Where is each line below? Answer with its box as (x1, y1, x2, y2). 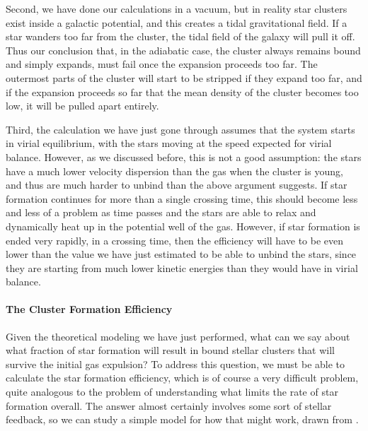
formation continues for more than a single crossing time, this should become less (6, 191, 358, 206)
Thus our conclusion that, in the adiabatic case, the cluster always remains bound (6, 42, 361, 57)
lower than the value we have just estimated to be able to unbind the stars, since (6, 247, 357, 261)
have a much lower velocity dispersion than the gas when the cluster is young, (6, 163, 343, 178)
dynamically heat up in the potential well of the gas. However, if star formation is (6, 218, 360, 233)
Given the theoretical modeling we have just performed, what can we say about (6, 329, 350, 343)
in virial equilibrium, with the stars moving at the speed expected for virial (6, 136, 332, 150)
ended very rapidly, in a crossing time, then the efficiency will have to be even (6, 232, 344, 247)
